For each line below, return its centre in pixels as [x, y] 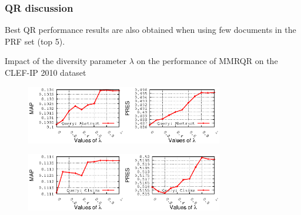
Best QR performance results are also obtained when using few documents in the [150, 30]
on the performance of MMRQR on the [207, 61]
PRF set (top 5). [35, 41]
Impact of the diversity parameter [66, 61]
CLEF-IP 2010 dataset [46, 72]
